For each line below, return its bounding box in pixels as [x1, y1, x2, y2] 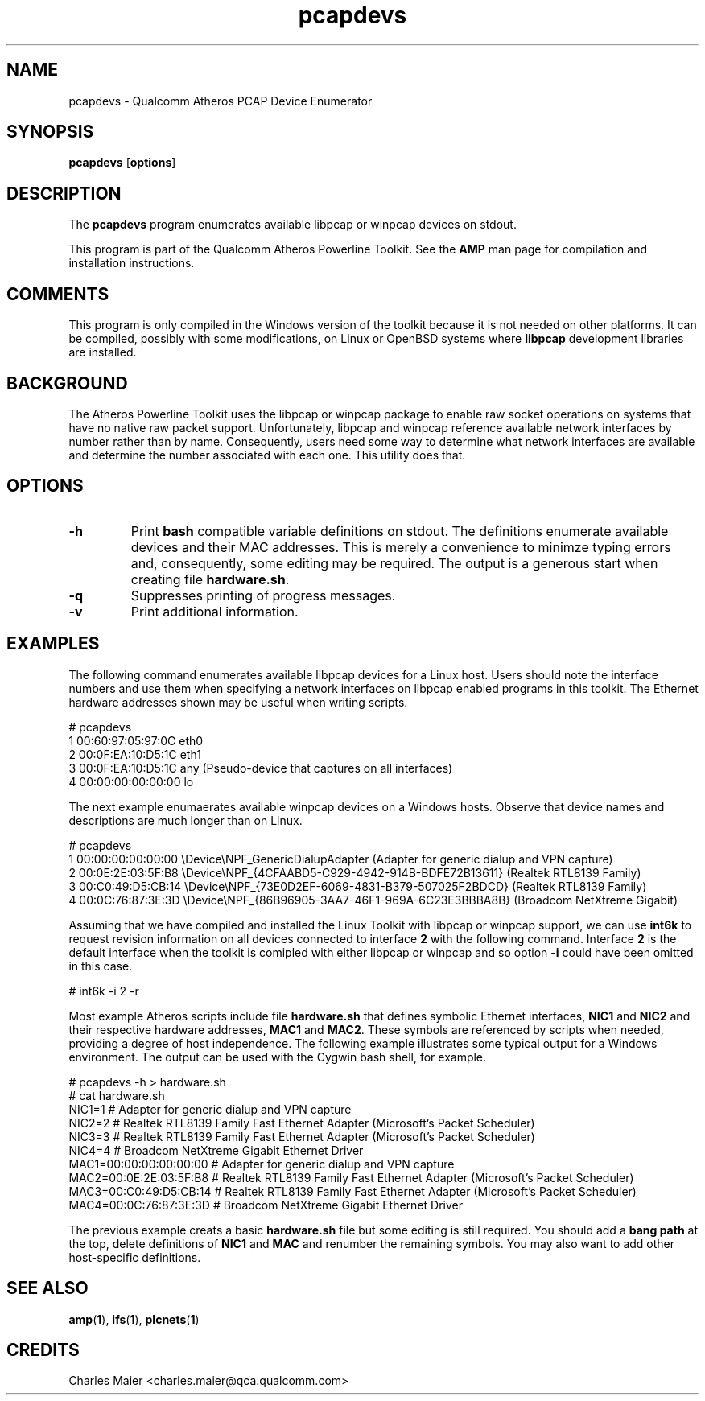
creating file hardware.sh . [130, 571, 290, 587]
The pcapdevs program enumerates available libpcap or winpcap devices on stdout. [68, 217, 517, 232]
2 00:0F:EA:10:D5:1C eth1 [68, 747, 201, 761]
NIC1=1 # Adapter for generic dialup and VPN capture [68, 1102, 352, 1116]
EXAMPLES [6, 633, 100, 654]
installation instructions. [68, 256, 195, 270]
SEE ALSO [6, 1278, 89, 1299]
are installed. [68, 345, 137, 360]
